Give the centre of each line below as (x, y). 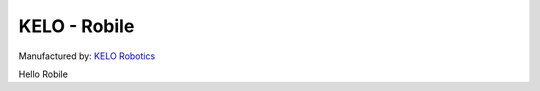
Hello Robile (43, 74)
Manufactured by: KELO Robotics (87, 56)
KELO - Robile (76, 26)
